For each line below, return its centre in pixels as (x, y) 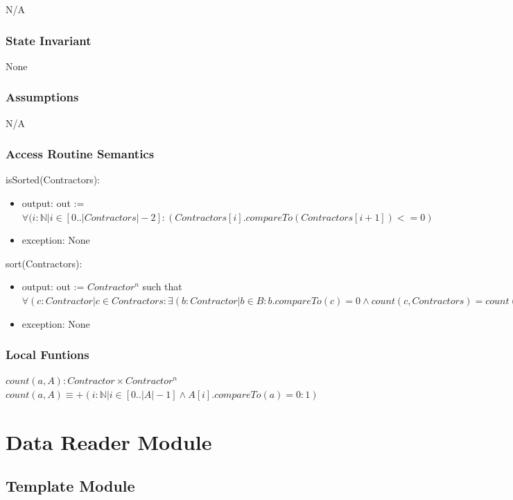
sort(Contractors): (44, 263)
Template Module (70, 486)
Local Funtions (47, 355)
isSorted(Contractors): (53, 180)
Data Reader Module (109, 441)
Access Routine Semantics (80, 154)
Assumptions (42, 97)
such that (162, 286)
